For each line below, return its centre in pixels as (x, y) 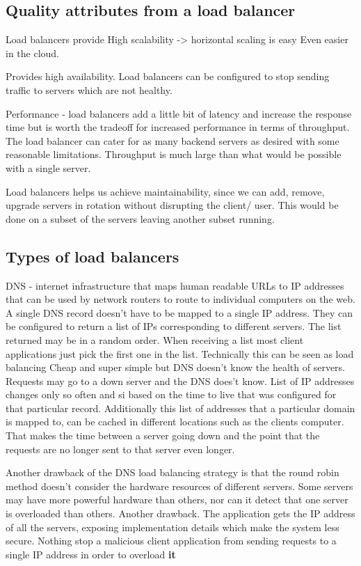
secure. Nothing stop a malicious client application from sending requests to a (171, 541)
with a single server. (48, 167)
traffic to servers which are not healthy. (89, 89)
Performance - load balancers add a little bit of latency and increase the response (179, 113)
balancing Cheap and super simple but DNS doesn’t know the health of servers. (175, 367)
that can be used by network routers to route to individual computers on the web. (180, 299)
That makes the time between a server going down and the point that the (163, 435)
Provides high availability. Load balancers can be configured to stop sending (168, 76)
